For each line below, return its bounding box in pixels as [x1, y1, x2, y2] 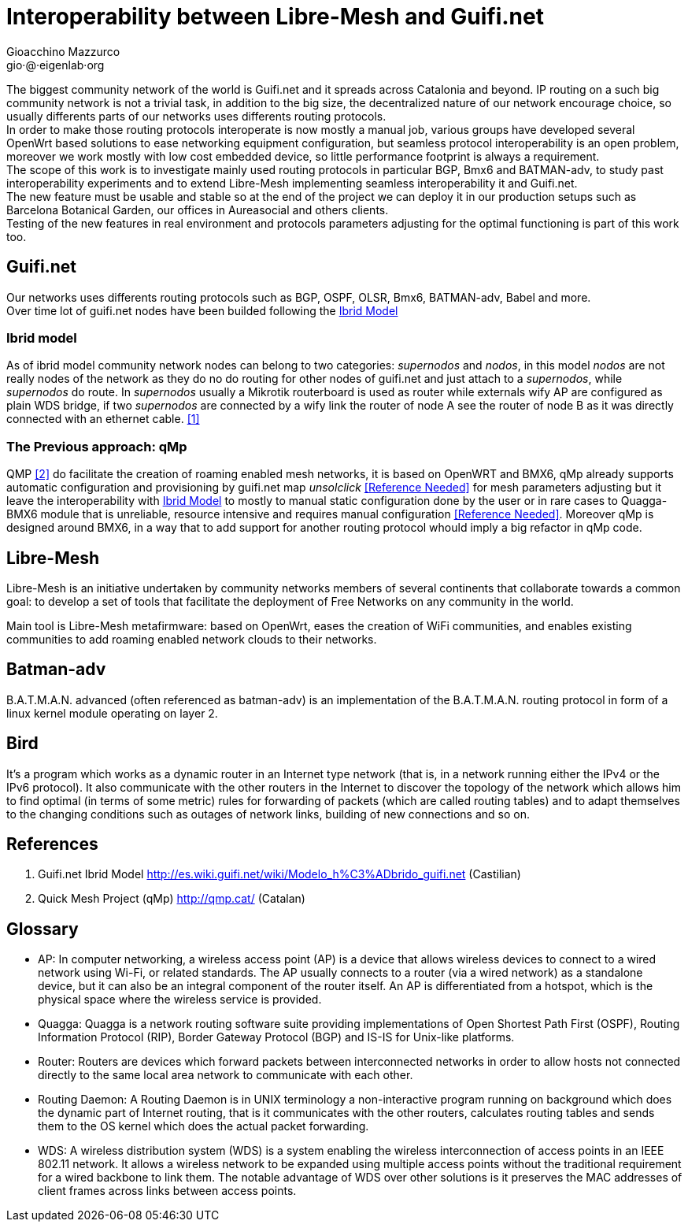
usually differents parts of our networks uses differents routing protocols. [6, 109, 387, 123]
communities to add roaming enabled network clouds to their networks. [6, 632, 377, 646]
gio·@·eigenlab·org [6, 58, 105, 72]
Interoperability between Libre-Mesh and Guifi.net [6, 3, 544, 30]
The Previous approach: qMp [6, 438, 187, 454]
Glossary [6, 918, 79, 939]
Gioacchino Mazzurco [6, 44, 120, 58]
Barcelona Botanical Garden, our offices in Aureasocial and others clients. [6, 202, 389, 217]
